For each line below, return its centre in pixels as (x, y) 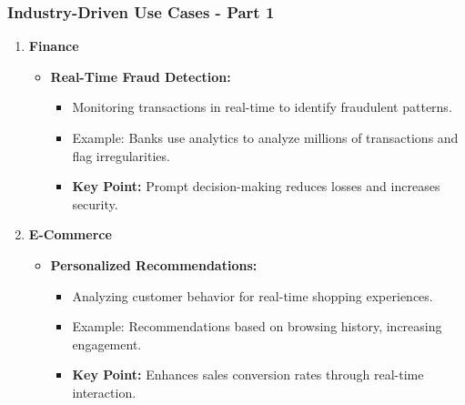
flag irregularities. (121, 155)
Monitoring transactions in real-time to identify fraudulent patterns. (262, 107)
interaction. (104, 392)
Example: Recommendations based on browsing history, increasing (257, 326)
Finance (54, 46)
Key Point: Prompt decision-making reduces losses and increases (256, 186)
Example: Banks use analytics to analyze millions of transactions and (265, 137)
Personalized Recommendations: (154, 264)
